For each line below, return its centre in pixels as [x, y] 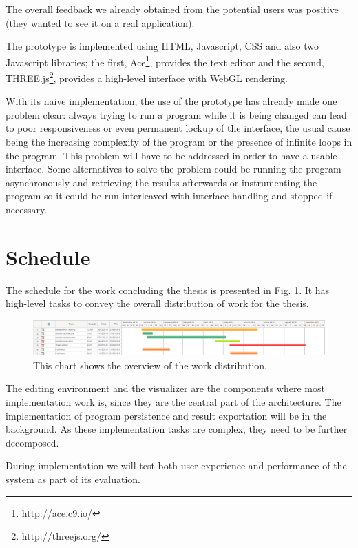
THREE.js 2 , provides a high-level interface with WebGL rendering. [147, 77]
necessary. [27, 209]
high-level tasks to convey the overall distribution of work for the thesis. [157, 303]
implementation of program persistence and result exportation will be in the [166, 415]
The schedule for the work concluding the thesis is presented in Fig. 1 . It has [168, 290]
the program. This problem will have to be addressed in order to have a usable [171, 155]
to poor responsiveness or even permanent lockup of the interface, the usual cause [178, 128]
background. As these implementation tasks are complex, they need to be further [177, 429]
